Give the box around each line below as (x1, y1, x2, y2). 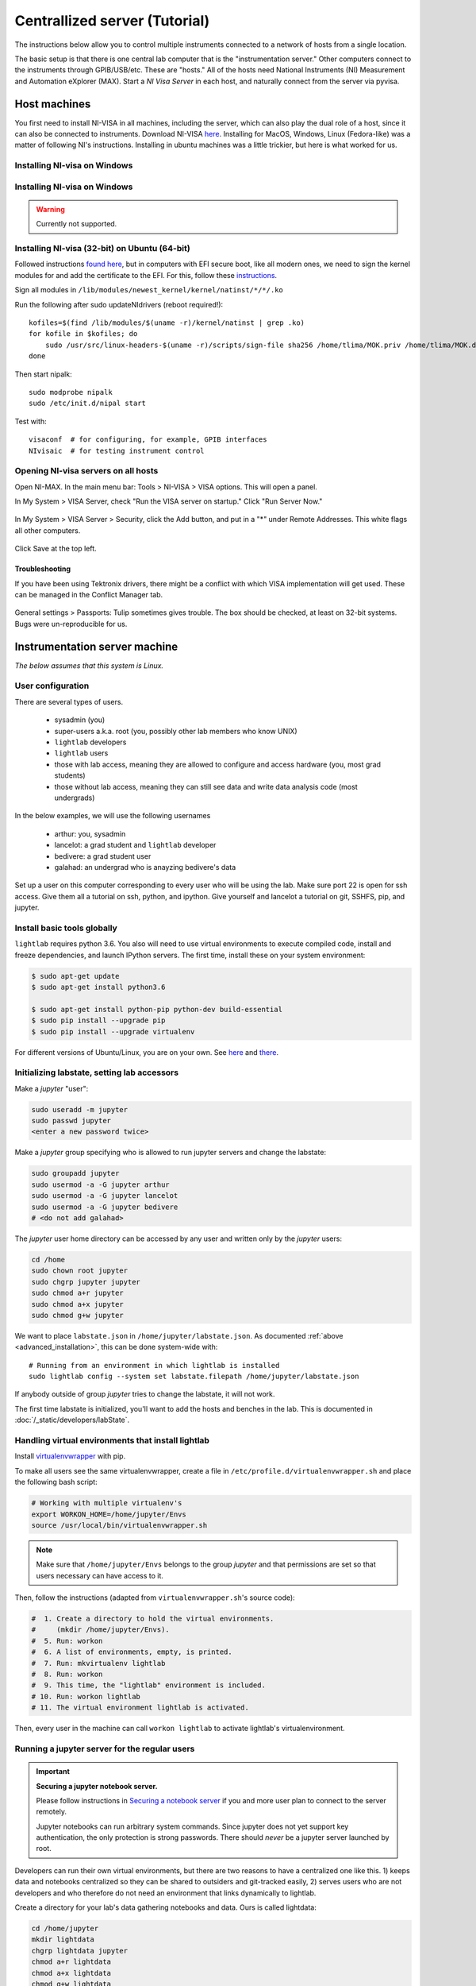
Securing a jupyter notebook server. (36, 1781, 158, 1791)
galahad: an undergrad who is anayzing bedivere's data (54, 862, 236, 871)
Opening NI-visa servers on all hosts (14, 466, 159, 477)
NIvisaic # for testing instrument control (29, 446, 205, 455)
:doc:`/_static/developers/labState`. (14, 1415, 130, 1425)
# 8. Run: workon (31, 1670, 103, 1679)
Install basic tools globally (14, 922, 118, 933)
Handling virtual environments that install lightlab (14, 1435, 210, 1446)
